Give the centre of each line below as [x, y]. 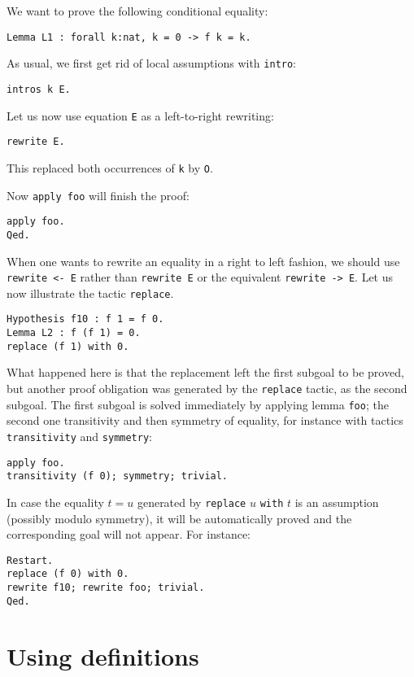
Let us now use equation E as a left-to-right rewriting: [140, 115]
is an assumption [337, 502]
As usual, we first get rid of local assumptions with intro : [152, 63]
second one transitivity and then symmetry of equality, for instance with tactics [205, 420]
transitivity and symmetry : [79, 436]
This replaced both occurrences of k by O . [110, 167]
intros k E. [39, 89]
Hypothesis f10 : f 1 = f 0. [85, 319]
